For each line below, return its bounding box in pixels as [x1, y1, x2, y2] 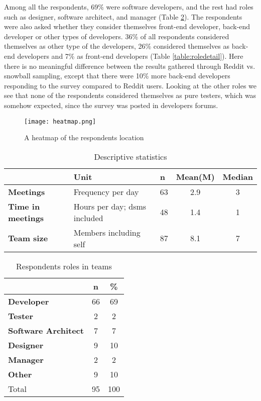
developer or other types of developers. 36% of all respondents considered [4, 31, 229, 41]
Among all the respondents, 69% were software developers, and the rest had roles [4, 2, 253, 12]
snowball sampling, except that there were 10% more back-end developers [4, 70, 230, 81]
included [73, 212, 103, 224]
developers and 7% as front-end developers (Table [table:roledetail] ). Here [17, 50, 243, 61]
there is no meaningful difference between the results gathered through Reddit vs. [4, 60, 255, 71]
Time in [8, 200, 40, 212]
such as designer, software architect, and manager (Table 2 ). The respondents [4, 11, 242, 22]
